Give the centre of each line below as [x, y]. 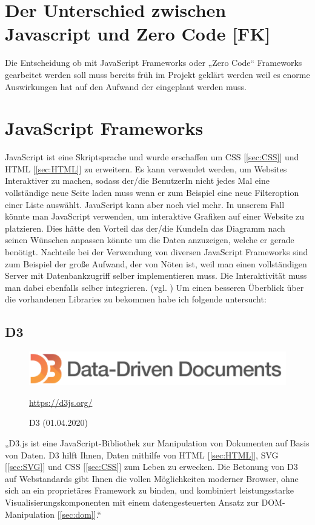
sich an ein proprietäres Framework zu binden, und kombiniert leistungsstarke [149, 490]
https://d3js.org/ [61, 402]
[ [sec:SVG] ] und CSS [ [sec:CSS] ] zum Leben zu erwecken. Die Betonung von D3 [151, 467]
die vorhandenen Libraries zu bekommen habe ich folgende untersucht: [136, 299]
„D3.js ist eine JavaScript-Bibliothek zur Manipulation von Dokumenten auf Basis [157, 442]
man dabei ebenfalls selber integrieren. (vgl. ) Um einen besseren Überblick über [154, 287]
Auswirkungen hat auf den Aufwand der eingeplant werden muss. [126, 86]
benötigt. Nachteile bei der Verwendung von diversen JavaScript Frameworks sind [157, 251]
